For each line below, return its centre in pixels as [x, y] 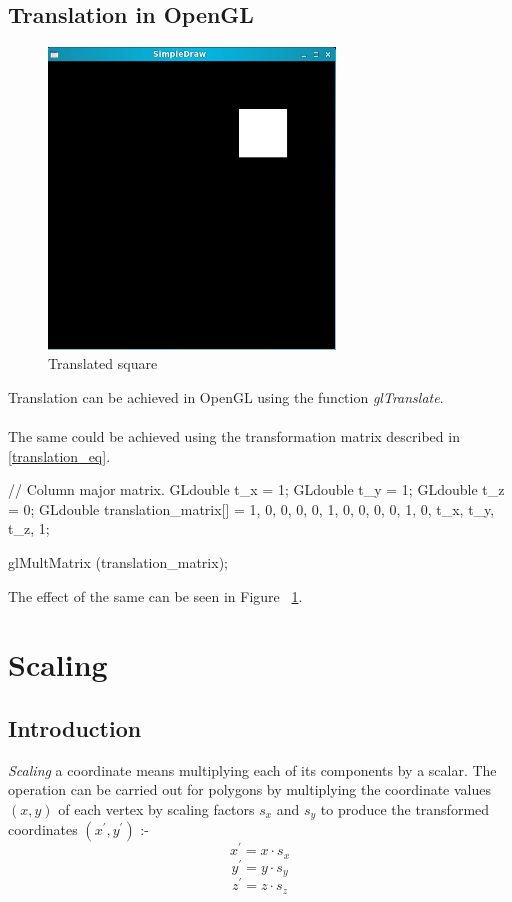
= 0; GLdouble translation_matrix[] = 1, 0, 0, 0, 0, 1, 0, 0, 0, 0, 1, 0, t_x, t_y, [251, 508]
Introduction [75, 727]
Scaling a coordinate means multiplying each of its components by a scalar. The [252, 769]
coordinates [43, 829]
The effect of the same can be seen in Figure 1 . [155, 595]
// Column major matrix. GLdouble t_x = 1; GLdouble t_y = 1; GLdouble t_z [256, 489]
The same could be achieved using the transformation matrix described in [234, 435]
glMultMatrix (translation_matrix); [118, 561]
